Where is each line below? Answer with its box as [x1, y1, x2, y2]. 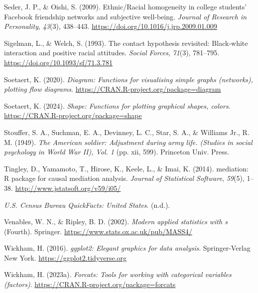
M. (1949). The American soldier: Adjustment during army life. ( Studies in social [4, 137, 253, 147]
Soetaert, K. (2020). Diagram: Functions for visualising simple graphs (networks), [4, 74, 254, 84]
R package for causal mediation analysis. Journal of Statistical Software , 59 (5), [4, 173, 245, 183]
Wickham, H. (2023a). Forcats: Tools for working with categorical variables [4, 269, 232, 280]
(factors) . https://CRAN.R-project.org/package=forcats [4, 279, 176, 290]
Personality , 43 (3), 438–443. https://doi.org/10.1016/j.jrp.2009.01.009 [4, 21, 217, 31]
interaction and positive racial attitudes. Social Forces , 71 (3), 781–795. [4, 47, 220, 58]
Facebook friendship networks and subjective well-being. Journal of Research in [4, 11, 247, 21]
